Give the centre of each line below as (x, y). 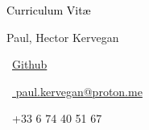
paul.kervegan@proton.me (79, 91)
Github (30, 64)
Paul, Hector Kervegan (63, 37)
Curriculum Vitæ (49, 10)
